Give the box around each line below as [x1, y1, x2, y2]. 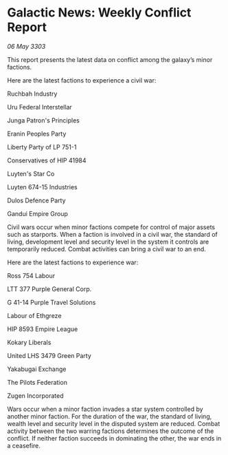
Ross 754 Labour [7, 271, 56, 279]
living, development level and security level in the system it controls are [7, 237, 209, 246]
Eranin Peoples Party [7, 129, 67, 138]
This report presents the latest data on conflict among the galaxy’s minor [7, 55, 213, 63]
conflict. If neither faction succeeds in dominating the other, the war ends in [7, 434, 222, 442]
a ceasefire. [7, 441, 41, 449]
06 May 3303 [7, 42, 46, 50]
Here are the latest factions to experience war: [7, 258, 139, 266]
